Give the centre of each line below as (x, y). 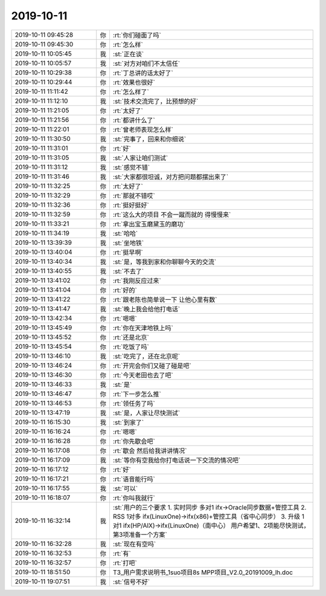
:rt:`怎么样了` (131, 92)
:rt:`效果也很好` (134, 82)
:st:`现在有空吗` (134, 544)
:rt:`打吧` (125, 563)
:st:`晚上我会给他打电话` (146, 309)
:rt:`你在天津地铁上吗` (143, 328)
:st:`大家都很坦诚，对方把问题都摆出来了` (171, 177)
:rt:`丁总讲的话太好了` (143, 73)
